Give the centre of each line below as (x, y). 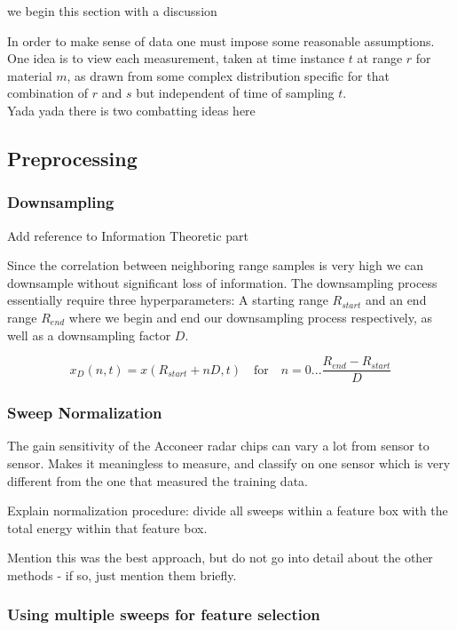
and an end (396, 300)
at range (380, 58)
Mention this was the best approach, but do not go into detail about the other (220, 558)
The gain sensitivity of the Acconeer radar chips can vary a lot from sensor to (218, 446)
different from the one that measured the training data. (158, 480)
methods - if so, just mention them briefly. (122, 574)
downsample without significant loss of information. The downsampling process (222, 282)
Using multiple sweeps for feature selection (164, 614)
